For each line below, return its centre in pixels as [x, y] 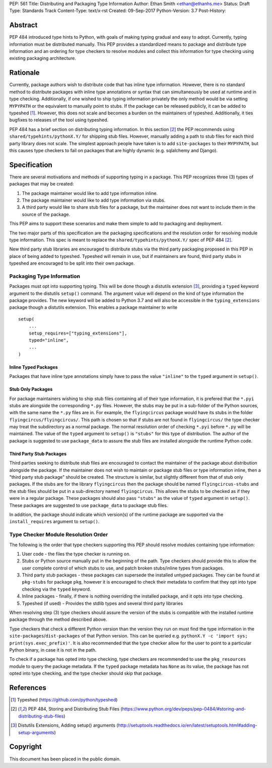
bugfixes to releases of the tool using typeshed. [59, 120]
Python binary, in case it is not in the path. [53, 650]
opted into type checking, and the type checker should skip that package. [86, 673]
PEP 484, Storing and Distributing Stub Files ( [75, 709]
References [28, 688]
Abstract [23, 25]
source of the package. [46, 214]
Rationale [24, 73]
